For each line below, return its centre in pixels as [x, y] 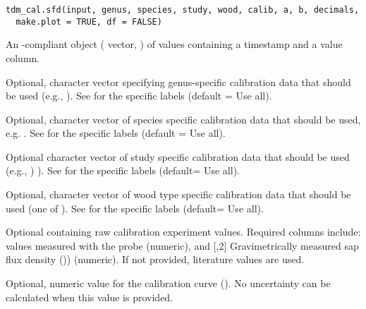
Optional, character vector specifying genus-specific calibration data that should [178, 81]
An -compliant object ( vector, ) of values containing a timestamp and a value [174, 44]
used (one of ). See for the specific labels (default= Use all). [135, 208]
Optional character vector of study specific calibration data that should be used [178, 156]
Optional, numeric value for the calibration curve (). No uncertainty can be [168, 283]
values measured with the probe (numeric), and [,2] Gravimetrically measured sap [182, 245]
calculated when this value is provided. [90, 297]
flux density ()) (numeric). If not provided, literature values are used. [155, 259]
